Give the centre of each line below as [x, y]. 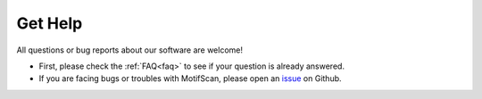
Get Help [50, 23]
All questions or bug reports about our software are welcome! [129, 50]
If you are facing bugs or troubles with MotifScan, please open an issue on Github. [191, 78]
